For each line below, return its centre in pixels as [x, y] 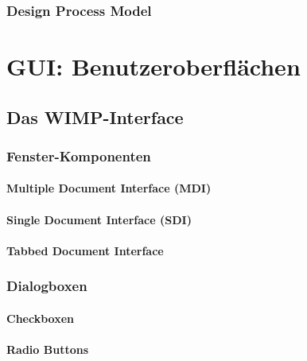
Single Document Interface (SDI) [99, 219]
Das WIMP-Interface [95, 116]
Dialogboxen [47, 286]
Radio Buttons [47, 349]
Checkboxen [40, 318]
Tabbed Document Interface [85, 250]
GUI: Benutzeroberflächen [153, 66]
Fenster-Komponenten [79, 155]
